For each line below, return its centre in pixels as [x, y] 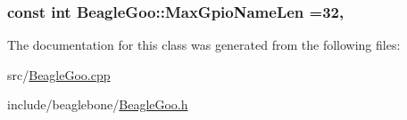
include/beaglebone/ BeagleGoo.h [98, 104]
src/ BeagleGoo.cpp [59, 74]
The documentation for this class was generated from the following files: [204, 45]
